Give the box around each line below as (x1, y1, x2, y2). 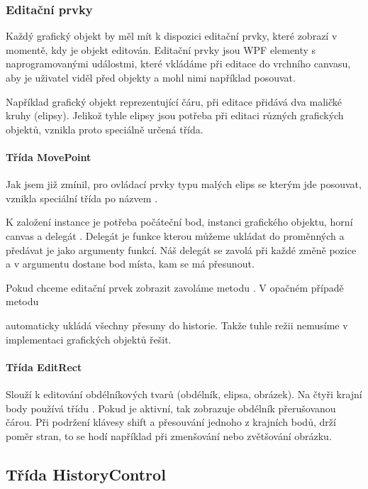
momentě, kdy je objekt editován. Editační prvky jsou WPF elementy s (6, 42, 316, 57)
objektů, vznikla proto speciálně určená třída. (6, 121, 203, 136)
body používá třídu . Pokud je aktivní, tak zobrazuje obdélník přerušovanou (6, 400, 336, 415)
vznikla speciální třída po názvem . (6, 190, 158, 205)
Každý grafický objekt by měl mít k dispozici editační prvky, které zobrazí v (6, 28, 338, 43)
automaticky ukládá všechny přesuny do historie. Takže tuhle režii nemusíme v (6, 317, 348, 332)
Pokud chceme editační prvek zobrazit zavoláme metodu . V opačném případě (6, 280, 344, 295)
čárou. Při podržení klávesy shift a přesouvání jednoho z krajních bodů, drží (6, 414, 336, 429)
